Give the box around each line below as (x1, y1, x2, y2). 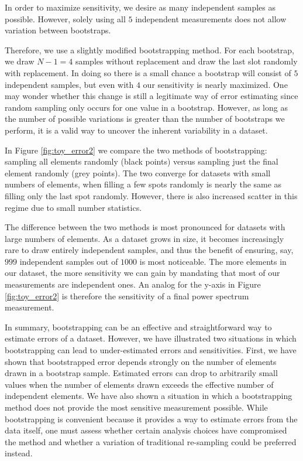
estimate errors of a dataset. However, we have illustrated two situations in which (5, 332, 297, 344)
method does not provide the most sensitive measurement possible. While (5, 401, 268, 413)
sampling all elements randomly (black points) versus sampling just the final (5, 155, 278, 168)
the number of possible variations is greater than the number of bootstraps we (5, 112, 285, 125)
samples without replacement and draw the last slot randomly (75, 55, 298, 67)
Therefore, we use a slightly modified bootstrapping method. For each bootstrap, (5, 43, 295, 56)
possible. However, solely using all (5, 12, 126, 25)
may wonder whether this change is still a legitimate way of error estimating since (5, 90, 298, 102)
